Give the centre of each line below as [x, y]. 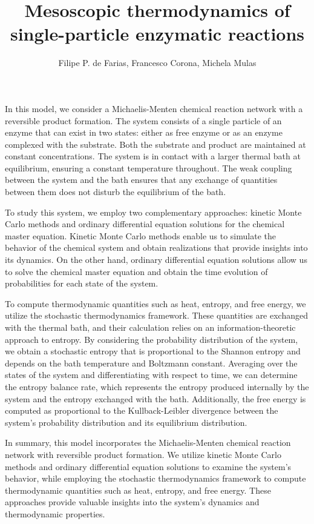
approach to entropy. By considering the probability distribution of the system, [152, 339]
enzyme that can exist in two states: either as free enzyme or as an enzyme [144, 132]
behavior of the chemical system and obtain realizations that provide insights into [156, 247]
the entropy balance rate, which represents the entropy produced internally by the [157, 386]
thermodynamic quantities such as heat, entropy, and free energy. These [138, 490]
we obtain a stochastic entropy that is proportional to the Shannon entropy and [153, 351]
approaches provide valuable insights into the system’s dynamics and [132, 502]
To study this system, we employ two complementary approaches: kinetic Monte [153, 212]
